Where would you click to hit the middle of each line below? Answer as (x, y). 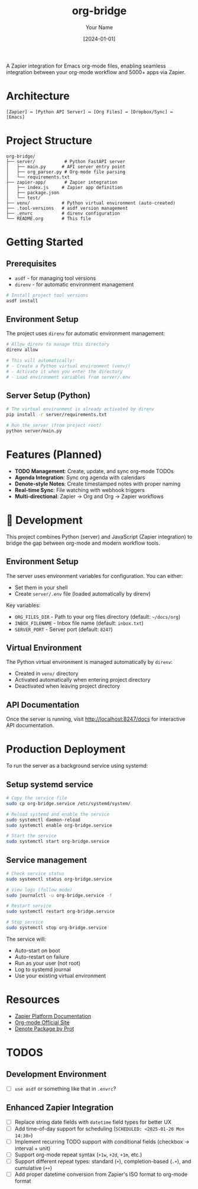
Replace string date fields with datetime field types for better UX (93, 1122)
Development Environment (56, 1074)
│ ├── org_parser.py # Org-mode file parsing (66, 172)
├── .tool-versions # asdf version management (67, 208)
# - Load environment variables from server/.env (69, 377)
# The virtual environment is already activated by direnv (80, 409)
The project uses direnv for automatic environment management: (86, 334)
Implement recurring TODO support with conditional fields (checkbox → (102, 1142)
